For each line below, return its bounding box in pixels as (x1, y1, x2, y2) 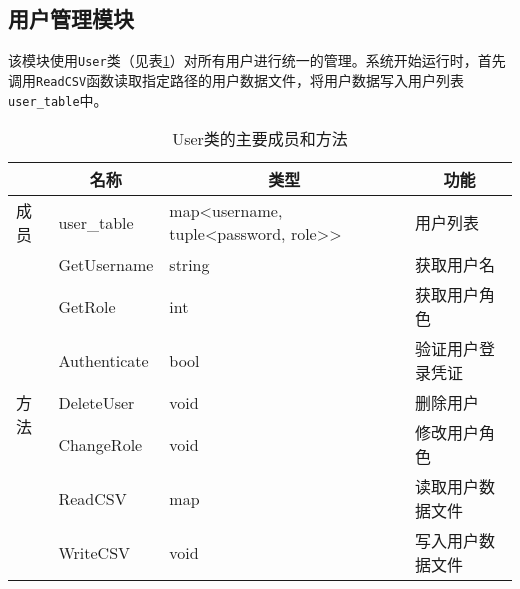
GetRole (58, 294, 116, 318)
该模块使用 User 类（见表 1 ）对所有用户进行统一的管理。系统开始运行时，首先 (8, 50, 506, 71)
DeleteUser (58, 390, 135, 414)
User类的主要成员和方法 (172, 127, 348, 151)
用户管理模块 (8, 3, 134, 34)
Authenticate (58, 348, 149, 372)
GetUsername (58, 252, 154, 276)
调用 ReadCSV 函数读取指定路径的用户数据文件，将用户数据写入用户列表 (8, 69, 465, 90)
